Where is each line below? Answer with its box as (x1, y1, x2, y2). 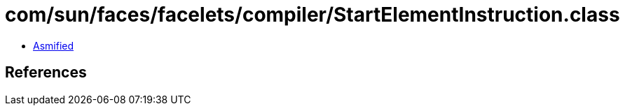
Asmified (33, 39, 74, 52)
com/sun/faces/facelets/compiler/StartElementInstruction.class (5, 3, 620, 27)
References (5, 64, 87, 82)
